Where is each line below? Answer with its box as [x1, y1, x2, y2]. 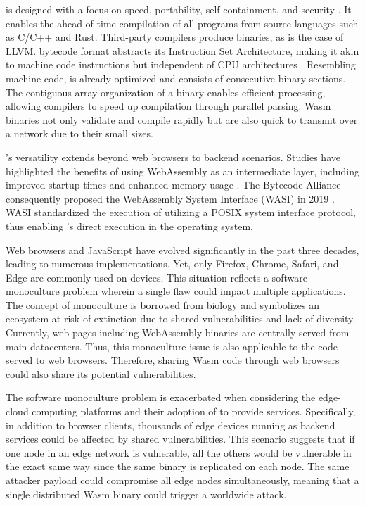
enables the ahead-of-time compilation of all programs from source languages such [6, 15, 359, 30]
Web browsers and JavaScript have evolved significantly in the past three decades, [6, 242, 359, 257]
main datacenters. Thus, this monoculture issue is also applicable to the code [6, 339, 338, 353]
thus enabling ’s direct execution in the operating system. [6, 218, 253, 233]
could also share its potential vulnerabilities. [6, 366, 196, 381]
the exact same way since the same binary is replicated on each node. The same [6, 459, 350, 474]
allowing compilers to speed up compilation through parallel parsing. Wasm [6, 99, 331, 113]
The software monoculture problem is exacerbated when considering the [6, 390, 316, 405]
